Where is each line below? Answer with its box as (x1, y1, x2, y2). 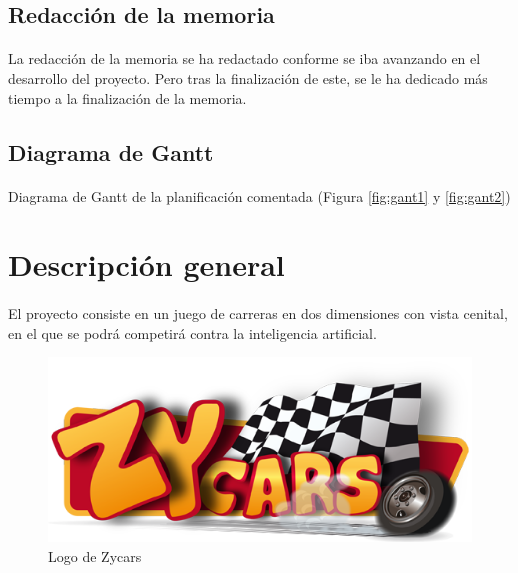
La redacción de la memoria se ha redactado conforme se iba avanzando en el (8, 48, 481, 69)
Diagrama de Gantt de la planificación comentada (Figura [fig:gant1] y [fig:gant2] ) (8, 185, 511, 206)
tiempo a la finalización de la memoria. (8, 87, 247, 108)
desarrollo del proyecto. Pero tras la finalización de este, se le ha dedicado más (8, 67, 488, 88)
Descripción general (8, 244, 285, 285)
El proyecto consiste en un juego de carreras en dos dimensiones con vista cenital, (8, 303, 508, 324)
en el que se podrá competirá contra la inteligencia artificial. (8, 322, 377, 343)
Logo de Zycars (48, 545, 142, 566)
